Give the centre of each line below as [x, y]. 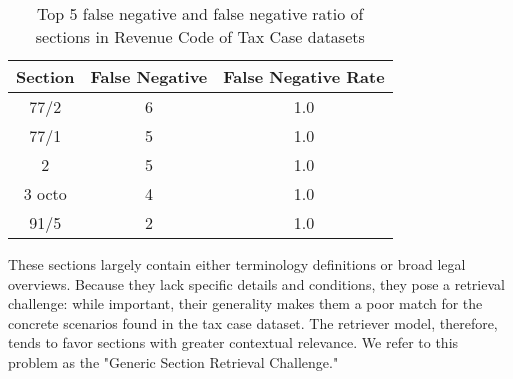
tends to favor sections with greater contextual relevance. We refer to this [233, 342]
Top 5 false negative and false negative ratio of [200, 13]
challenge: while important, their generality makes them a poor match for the [245, 303]
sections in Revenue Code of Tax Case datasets [200, 36]
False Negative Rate [304, 76]
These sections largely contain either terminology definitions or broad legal [237, 264]
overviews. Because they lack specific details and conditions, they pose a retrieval [256, 283]
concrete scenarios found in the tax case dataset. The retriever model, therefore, [253, 322]
